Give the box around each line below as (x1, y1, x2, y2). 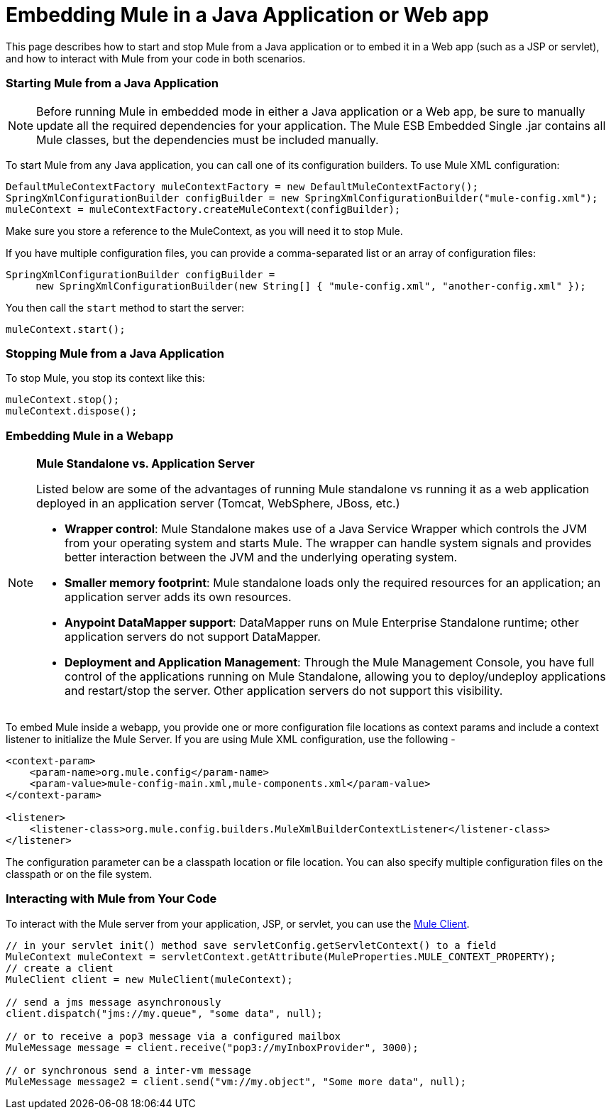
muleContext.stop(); (6, 394, 120, 406)
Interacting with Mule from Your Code (6, 891, 217, 906)
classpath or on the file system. (6, 868, 153, 880)
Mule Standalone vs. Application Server (36, 456, 255, 471)
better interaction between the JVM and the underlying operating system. (65, 550, 458, 564)
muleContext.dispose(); (6, 405, 138, 417)
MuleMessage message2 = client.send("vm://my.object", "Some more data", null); (6, 1075, 467, 1087)
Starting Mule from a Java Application (6, 76, 219, 91)
